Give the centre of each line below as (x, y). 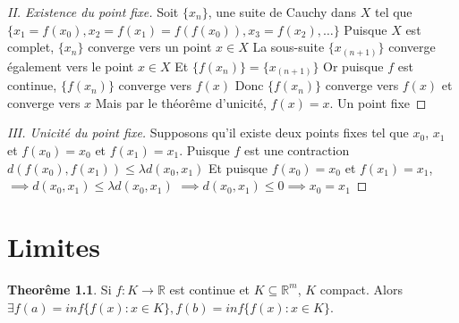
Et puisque (238, 167)
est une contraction (297, 150)
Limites (54, 246)
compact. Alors (361, 289)
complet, (31, 47)
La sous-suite (289, 47)
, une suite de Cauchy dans (282, 12)
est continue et (210, 289)
